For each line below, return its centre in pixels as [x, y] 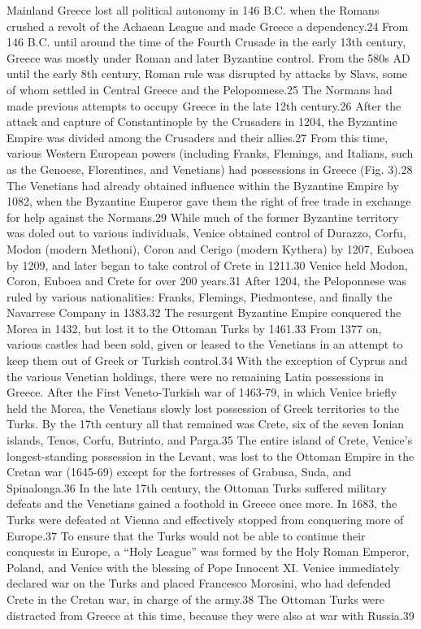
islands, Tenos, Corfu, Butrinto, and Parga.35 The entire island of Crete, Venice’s [210, 440]
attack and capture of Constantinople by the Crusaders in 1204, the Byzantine [202, 121]
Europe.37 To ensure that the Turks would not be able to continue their [186, 535]
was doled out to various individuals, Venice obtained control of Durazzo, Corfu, [206, 233]
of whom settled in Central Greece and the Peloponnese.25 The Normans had [200, 89]
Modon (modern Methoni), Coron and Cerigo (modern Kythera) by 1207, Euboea [210, 248]
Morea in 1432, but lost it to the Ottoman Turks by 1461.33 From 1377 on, [194, 328]
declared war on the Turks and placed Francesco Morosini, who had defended [199, 583]
